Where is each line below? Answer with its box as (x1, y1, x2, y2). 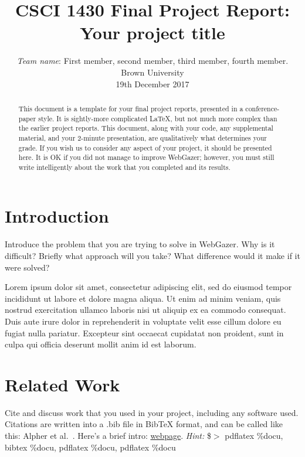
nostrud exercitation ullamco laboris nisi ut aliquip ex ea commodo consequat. (5, 303, 286, 316)
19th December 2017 (116, 77, 189, 90)
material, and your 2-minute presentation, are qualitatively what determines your (18, 132, 267, 142)
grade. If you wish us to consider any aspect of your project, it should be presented (18, 142, 272, 152)
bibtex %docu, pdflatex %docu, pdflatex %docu (5, 441, 176, 453)
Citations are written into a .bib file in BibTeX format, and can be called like (5, 418, 283, 430)
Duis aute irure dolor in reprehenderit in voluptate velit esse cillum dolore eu (5, 315, 282, 327)
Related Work (5, 372, 120, 396)
